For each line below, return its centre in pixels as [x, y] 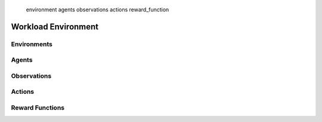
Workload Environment [55, 27]
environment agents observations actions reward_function [97, 10]
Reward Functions [38, 108]
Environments [32, 44]
